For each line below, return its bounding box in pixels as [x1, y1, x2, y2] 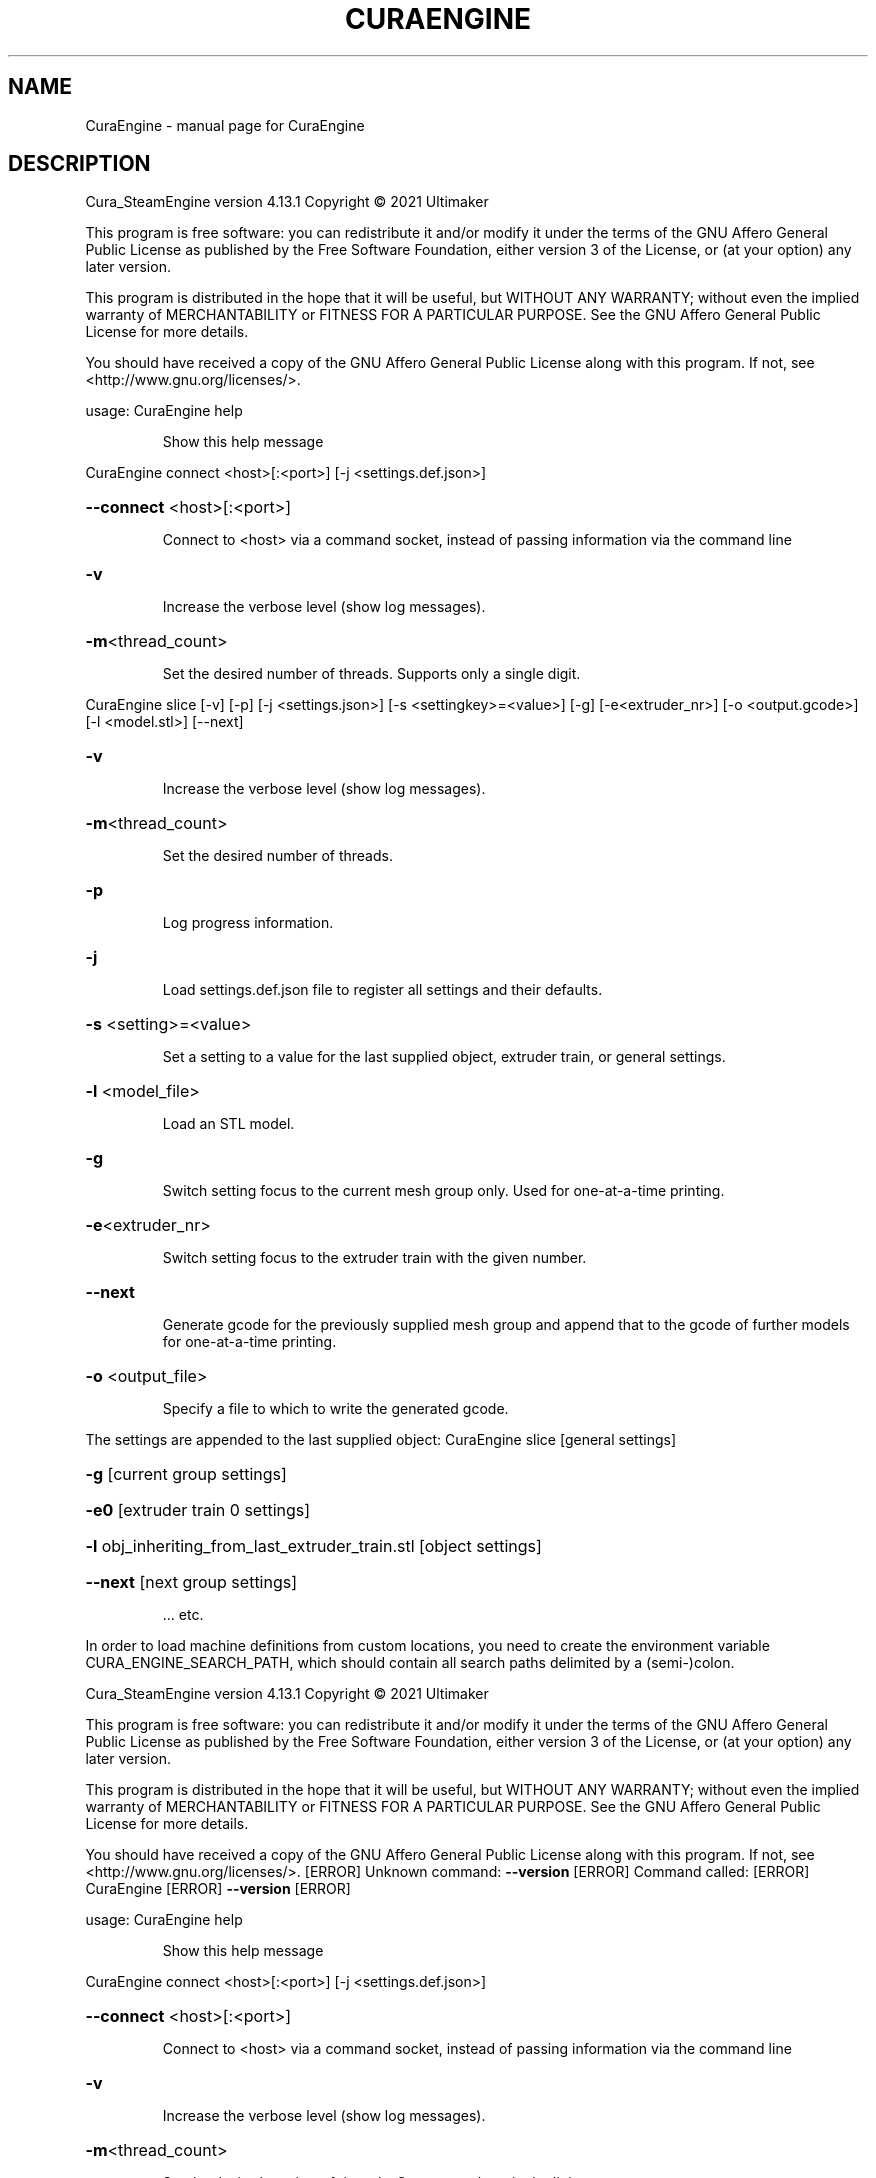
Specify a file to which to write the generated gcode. [162, 1400, 509, 1418]
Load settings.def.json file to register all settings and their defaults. [162, 981, 603, 999]
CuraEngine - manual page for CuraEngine [85, 116, 365, 134]
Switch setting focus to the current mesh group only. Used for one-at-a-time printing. [162, 1182, 725, 1200]
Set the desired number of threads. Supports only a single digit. [162, 665, 581, 683]
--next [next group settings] [85, 1572, 298, 1593]
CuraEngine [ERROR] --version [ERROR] [85, 1880, 351, 1898]
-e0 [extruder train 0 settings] [85, 1500, 311, 1521]
